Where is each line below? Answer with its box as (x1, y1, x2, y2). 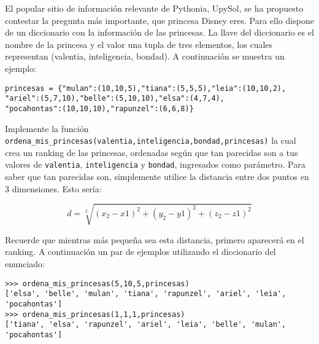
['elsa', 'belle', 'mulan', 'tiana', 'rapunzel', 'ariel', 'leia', (5, 289, 286, 299)
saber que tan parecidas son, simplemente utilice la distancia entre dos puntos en (5, 170, 309, 183)
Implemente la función (5, 122, 89, 135)
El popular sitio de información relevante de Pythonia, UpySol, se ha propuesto (5, 2, 304, 14)
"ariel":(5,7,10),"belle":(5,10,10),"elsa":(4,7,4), (5, 94, 225, 103)
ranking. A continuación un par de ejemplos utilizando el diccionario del (5, 245, 276, 258)
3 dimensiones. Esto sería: (5, 182, 102, 195)
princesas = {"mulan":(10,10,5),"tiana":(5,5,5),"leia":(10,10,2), (5, 84, 286, 93)
